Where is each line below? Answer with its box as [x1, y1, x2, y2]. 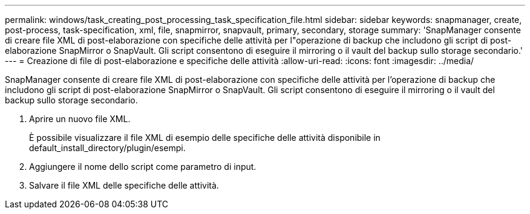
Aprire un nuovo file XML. [29, 114, 131, 124]
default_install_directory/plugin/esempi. [29, 143, 186, 153]
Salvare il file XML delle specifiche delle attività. [29, 180, 219, 190]
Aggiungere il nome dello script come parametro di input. [29, 161, 257, 172]
